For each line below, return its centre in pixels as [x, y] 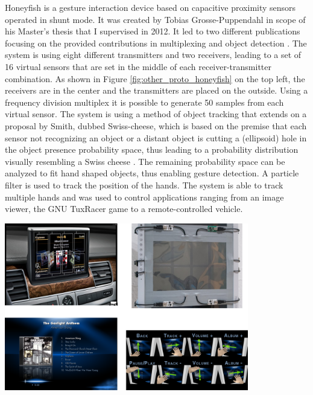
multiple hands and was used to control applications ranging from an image [144, 197]
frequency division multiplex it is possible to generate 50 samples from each [144, 102]
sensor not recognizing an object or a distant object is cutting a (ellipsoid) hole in [156, 137]
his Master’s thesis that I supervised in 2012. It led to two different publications [153, 31]
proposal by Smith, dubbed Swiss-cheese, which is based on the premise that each [156, 125]
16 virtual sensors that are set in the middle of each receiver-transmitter [138, 66]
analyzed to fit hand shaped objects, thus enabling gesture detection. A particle [152, 173]
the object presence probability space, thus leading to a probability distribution [152, 149]
